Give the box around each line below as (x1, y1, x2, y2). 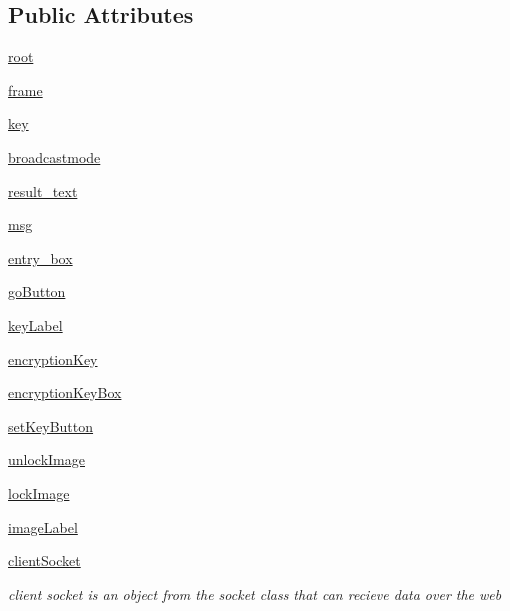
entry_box (8, 247, 73, 268)
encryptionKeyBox (8, 382, 122, 403)
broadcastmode (8, 146, 101, 167)
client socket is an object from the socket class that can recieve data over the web (8, 583, 502, 604)
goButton (8, 281, 66, 302)
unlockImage (8, 449, 85, 470)
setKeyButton (8, 415, 94, 436)
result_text (8, 180, 78, 201)
